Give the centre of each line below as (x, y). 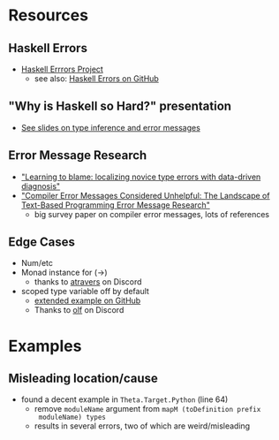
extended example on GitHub (87, 300)
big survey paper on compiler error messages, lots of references (152, 214)
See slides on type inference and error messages (110, 127)
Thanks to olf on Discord (79, 310)
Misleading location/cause (83, 379)
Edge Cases (42, 243)
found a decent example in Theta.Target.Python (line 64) (124, 399)
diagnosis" (41, 186)
